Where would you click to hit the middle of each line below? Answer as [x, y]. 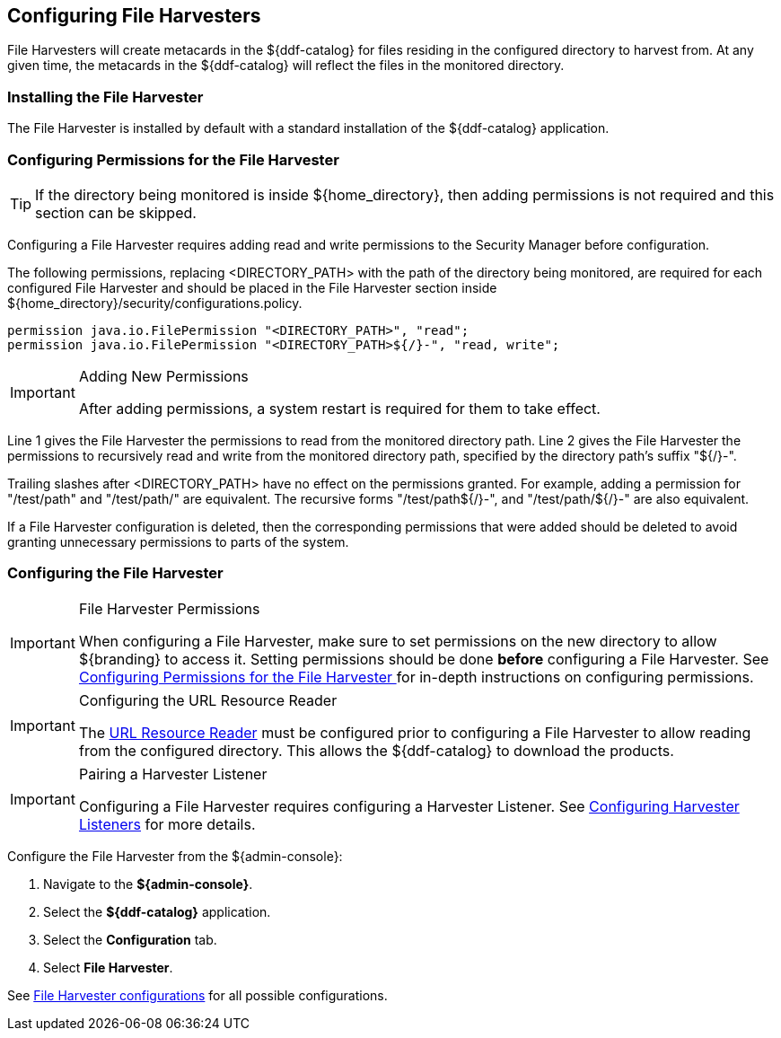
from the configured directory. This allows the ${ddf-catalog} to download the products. [376, 750]
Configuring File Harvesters [134, 16]
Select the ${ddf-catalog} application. [157, 911]
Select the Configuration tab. [130, 939]
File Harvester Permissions [169, 608]
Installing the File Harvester [105, 97]
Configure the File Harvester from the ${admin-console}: [175, 856]
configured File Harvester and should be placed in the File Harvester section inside [252, 287]
